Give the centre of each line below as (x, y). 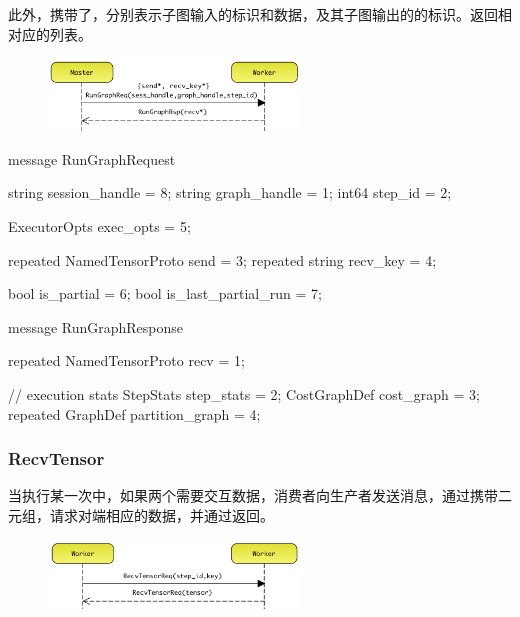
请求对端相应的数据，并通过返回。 (161, 514)
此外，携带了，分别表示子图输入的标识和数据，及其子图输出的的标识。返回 (253, 14)
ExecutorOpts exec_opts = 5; (99, 225)
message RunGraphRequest (92, 158)
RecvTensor (56, 458)
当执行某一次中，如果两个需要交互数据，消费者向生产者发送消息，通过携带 (253, 495)
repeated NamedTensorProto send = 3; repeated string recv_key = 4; (222, 259)
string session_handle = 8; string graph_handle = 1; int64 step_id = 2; (230, 192)
